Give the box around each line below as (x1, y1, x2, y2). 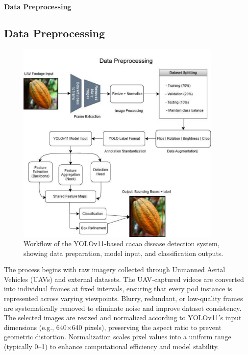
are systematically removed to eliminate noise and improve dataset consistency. (4, 303, 242, 313)
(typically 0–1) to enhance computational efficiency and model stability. (4, 341, 219, 352)
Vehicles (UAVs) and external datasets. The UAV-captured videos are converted (4, 274, 244, 284)
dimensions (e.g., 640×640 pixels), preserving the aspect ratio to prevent (4, 322, 222, 332)
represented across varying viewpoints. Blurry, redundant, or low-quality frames (4, 293, 243, 304)
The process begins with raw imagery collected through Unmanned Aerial (4, 264, 225, 275)
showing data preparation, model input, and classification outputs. (24, 248, 223, 258)
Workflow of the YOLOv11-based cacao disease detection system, (24, 238, 220, 249)
